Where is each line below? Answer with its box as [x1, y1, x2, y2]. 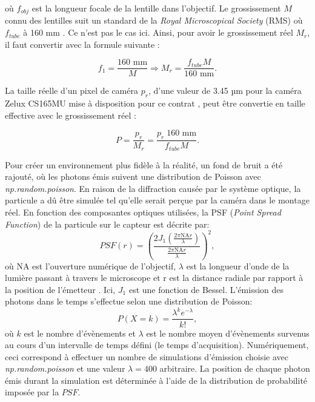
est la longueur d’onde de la [186, 259, 290, 272]
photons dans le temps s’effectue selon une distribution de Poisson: [5, 295, 253, 308]
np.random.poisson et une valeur [5, 362, 125, 375]
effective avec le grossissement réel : [5, 108, 136, 121]
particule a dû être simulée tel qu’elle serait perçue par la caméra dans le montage [5, 194, 310, 206]
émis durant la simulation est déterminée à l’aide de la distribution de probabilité [5, 374, 308, 386]
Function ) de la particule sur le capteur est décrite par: [5, 217, 210, 230]
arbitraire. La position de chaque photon [159, 362, 310, 375]
